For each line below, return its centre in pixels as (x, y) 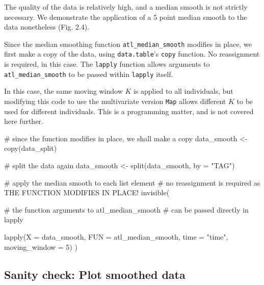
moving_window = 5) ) (41, 247)
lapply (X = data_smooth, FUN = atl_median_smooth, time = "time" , (116, 237)
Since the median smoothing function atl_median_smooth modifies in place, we (128, 44)
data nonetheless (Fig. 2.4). (47, 27)
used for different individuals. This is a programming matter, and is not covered (129, 111)
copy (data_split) (31, 148)
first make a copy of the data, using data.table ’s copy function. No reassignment (132, 54)
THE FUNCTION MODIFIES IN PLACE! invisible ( (87, 192)
